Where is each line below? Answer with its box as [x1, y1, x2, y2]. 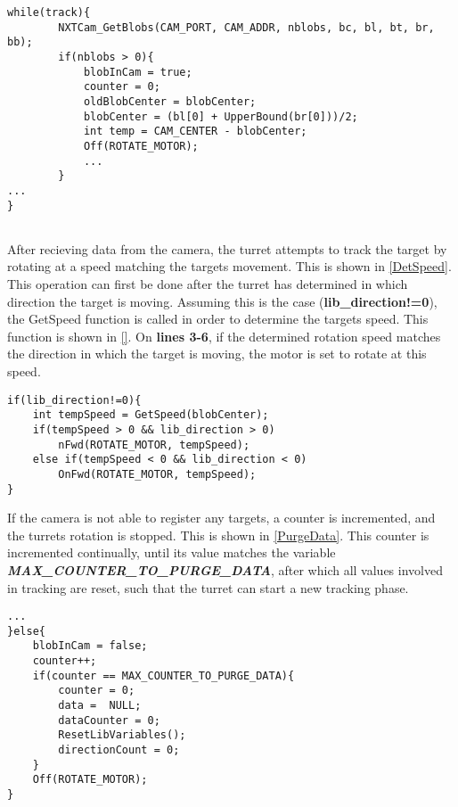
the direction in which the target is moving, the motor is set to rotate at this [7, 344, 427, 363]
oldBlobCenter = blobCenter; [83, 95, 257, 108]
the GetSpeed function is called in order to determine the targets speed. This [7, 309, 429, 328]
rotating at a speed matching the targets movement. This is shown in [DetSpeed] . [7, 257, 452, 276]
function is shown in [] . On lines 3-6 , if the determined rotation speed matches [7, 326, 441, 345]
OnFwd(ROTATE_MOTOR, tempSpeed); [58, 467, 257, 481]
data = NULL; [58, 699, 142, 712]
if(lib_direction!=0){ [7, 393, 142, 407]
